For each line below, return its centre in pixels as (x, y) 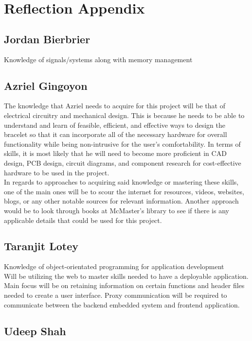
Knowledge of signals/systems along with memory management (98, 59)
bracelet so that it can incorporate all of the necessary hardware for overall (116, 134)
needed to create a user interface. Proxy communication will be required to (116, 295)
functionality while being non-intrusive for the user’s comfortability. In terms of (122, 144)
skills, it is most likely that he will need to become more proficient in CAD (115, 153)
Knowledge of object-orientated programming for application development (114, 266)
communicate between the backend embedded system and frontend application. (122, 304)
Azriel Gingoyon (46, 85)
